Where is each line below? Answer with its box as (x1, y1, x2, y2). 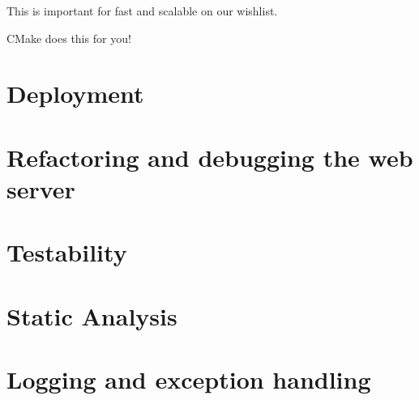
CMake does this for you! (6, 29, 131, 46)
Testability (6, 236, 127, 269)
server (6, 172, 75, 205)
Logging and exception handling (6, 363, 371, 396)
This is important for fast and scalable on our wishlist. (6, 2, 278, 19)
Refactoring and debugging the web (6, 140, 413, 173)
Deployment (6, 77, 144, 110)
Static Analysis (6, 299, 177, 332)
